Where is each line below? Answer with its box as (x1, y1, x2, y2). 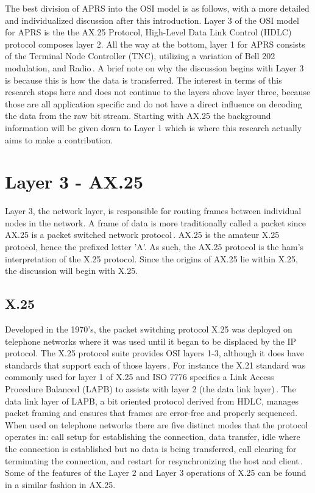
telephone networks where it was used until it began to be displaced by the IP (5, 334, 297, 347)
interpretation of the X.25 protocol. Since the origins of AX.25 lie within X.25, (5, 252, 298, 265)
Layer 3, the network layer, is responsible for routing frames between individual (5, 204, 302, 217)
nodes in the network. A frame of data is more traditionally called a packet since (5, 216, 306, 229)
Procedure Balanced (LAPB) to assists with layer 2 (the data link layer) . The (5, 382, 296, 395)
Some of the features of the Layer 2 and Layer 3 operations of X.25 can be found (5, 466, 306, 479)
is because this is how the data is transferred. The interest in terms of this (5, 73, 282, 86)
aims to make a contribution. (5, 133, 113, 146)
